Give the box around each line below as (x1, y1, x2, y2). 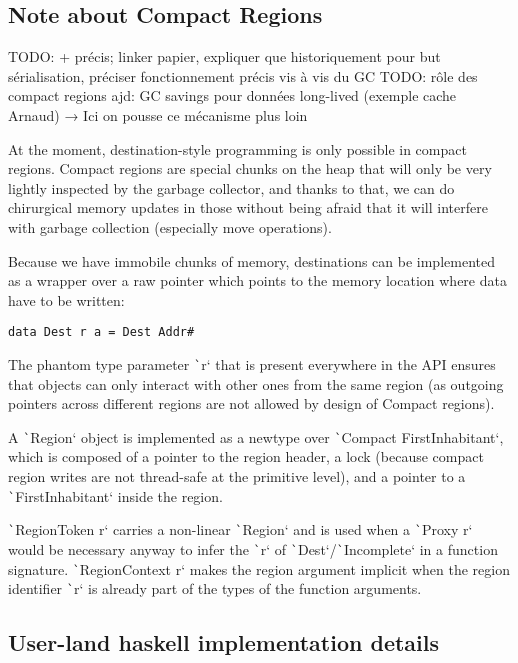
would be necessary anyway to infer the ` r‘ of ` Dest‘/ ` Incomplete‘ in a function (8, 538, 498, 559)
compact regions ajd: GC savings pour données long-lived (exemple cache (8, 85, 457, 106)
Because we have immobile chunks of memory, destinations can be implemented (8, 250, 495, 271)
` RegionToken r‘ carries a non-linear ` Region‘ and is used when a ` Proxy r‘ (8, 519, 473, 540)
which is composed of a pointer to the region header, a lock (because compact (8, 446, 484, 467)
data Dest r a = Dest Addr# (8, 325, 195, 340)
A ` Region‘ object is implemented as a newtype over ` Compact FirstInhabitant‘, (8, 426, 504, 447)
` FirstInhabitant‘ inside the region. (8, 485, 223, 506)
